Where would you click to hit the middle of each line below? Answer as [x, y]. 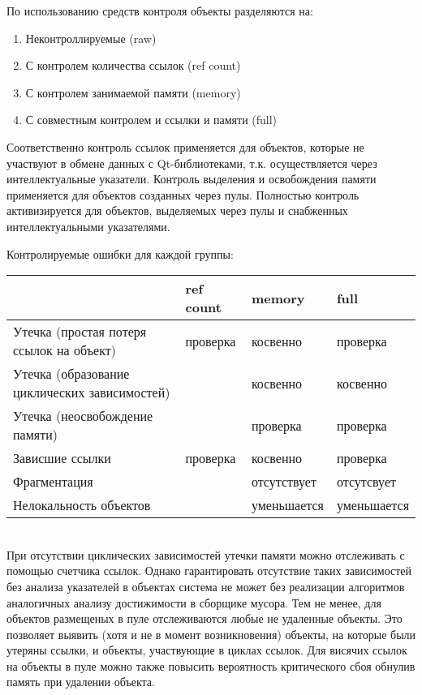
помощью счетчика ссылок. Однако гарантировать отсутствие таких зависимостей [209, 571]
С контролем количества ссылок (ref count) [133, 65]
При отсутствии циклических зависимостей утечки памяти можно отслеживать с [206, 554]
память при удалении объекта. [81, 682]
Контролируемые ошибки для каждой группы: [120, 253]
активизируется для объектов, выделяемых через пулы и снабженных [177, 210]
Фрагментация [53, 482]
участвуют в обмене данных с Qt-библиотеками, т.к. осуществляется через [192, 163]
